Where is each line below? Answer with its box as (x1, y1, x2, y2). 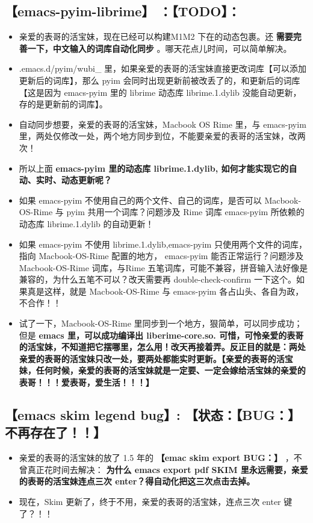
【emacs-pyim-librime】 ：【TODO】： (5, 2, 240, 20)
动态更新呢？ (61, 174, 112, 186)
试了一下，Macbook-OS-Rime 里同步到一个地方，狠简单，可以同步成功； (19, 317, 303, 330)
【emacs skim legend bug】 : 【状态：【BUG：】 (5, 406, 301, 424)
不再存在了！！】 (5, 423, 106, 442)
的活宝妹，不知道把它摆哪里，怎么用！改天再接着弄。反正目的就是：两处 (19, 340, 306, 353)
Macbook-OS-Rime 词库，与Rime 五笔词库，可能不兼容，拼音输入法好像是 (19, 261, 308, 274)
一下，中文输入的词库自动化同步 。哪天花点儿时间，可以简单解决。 (27, 42, 292, 54)
